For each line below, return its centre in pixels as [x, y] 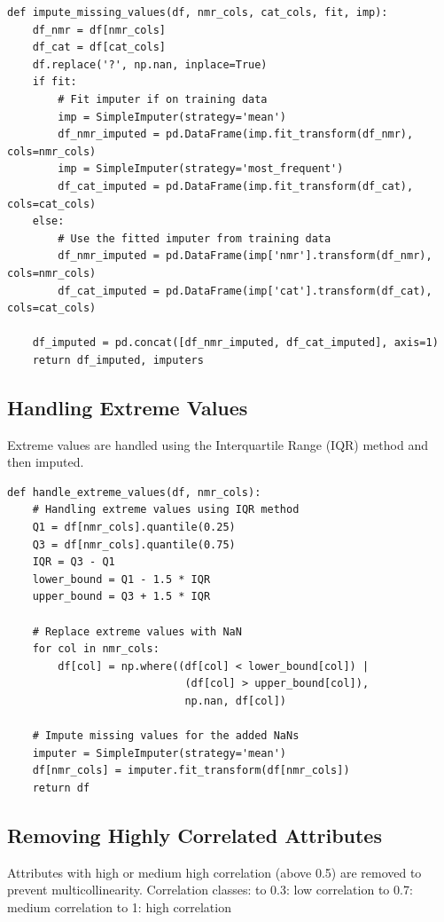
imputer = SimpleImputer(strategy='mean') [159, 753]
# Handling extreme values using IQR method [166, 510]
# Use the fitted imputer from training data [195, 238]
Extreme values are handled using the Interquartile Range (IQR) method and [218, 444]
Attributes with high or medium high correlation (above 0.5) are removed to [214, 872]
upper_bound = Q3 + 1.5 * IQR [121, 597]
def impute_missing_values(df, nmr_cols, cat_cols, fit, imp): [198, 12]
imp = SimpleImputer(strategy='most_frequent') [201, 169]
